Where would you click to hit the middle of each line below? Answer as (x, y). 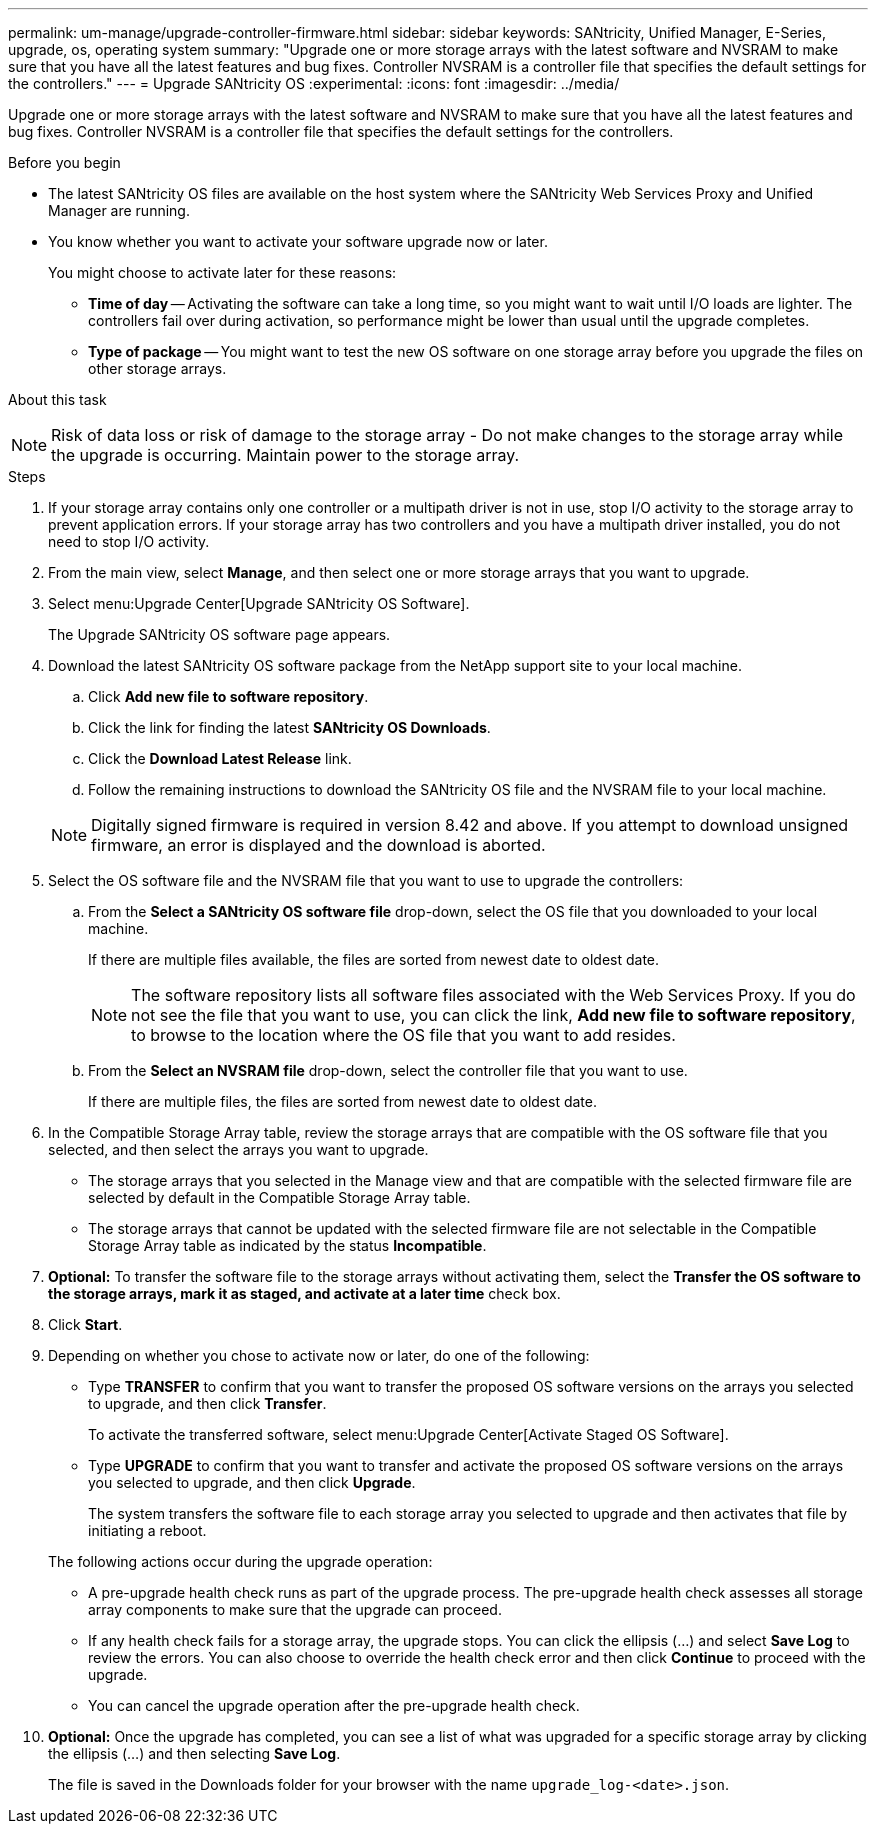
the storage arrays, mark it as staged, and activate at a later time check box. (304, 1293)
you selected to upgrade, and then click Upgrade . (252, 1482)
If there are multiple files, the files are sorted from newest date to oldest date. (343, 1101)
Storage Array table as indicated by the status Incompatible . (287, 1245)
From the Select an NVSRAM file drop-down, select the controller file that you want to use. (388, 1070)
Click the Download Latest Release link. (220, 758)
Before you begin (64, 162)
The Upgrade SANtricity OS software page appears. (219, 634)
